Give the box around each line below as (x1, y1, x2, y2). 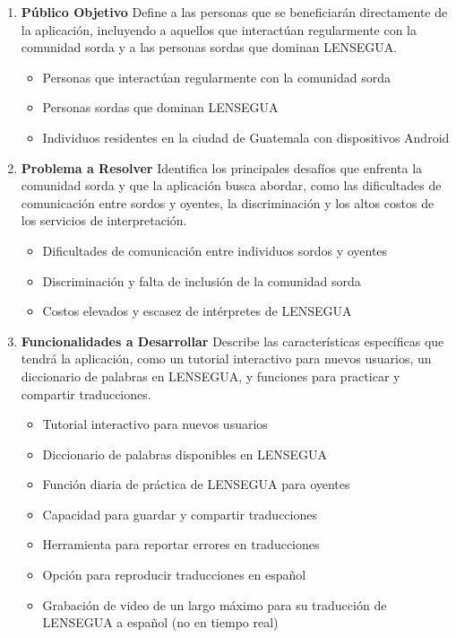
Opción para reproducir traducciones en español (42, 565, 306, 584)
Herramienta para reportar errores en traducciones (42, 535, 320, 554)
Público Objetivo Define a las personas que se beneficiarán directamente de (21, 3, 448, 21)
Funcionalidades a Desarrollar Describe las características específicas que (21, 331, 444, 350)
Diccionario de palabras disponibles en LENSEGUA (42, 444, 327, 463)
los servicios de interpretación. (21, 211, 187, 230)
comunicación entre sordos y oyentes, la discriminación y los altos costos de (21, 193, 434, 212)
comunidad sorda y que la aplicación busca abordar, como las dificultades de (21, 176, 442, 195)
